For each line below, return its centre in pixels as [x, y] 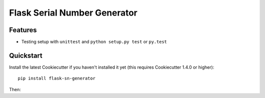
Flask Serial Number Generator [73, 13]
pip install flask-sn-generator [57, 78]
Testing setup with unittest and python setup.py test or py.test [94, 42]
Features [23, 30]
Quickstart [26, 55]
